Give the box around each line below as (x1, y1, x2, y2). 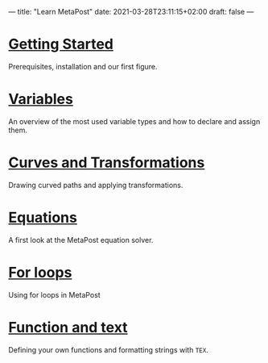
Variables (8, 90, 74, 108)
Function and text (8, 318, 128, 336)
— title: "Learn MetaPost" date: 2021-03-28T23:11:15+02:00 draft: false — (8, 7, 254, 16)
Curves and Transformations (8, 153, 205, 172)
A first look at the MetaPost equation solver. (8, 235, 154, 244)
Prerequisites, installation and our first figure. (8, 61, 159, 71)
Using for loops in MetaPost (8, 290, 101, 299)
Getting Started (8, 35, 114, 53)
